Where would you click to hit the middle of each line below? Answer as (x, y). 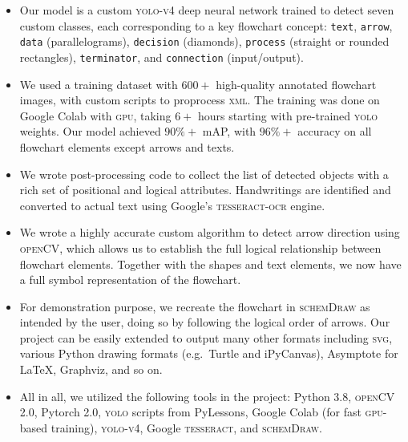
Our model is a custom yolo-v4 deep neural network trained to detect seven (207, 10)
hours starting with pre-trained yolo (288, 115)
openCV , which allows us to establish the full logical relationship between (200, 247)
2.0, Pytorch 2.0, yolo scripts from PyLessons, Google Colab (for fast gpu (201, 412)
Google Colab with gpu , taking (95, 115)
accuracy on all (335, 131)
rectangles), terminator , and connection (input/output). (162, 57)
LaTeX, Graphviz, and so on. (91, 369)
